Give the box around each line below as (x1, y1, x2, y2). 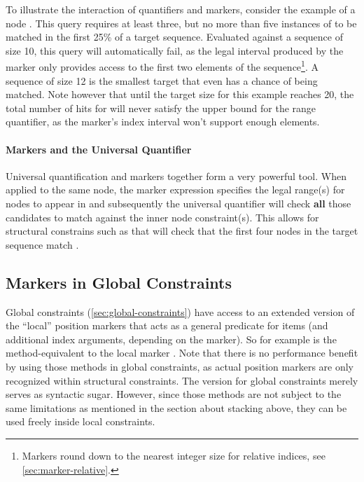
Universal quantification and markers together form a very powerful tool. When (6, 168, 346, 183)
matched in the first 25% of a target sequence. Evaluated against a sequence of (6, 29, 343, 44)
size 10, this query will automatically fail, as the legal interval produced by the (6, 43, 344, 57)
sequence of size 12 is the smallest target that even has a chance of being (6, 73, 318, 88)
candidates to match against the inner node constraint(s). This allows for (6, 209, 319, 224)
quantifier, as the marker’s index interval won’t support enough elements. (6, 114, 320, 129)
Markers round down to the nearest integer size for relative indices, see (22, 448, 325, 462)
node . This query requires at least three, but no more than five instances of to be (6, 15, 357, 30)
